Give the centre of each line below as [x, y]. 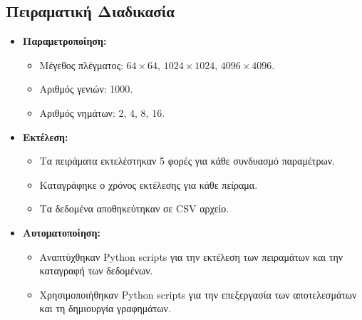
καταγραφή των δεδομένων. [96, 270]
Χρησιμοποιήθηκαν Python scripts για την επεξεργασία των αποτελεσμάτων [198, 294]
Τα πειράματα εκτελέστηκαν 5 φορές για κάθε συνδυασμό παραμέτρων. [187, 161]
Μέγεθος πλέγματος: [81, 64]
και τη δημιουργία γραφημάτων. [105, 308]
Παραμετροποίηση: [64, 41]
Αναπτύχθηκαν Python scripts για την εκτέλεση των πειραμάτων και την [191, 256]
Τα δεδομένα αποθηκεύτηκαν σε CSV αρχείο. [134, 208]
